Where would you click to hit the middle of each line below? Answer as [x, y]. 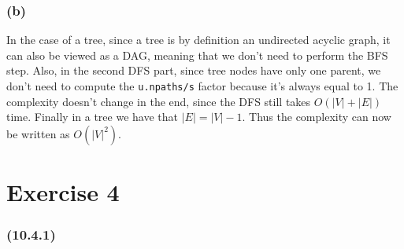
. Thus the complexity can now [317, 117]
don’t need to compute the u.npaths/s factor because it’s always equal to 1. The [202, 86]
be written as [38, 133]
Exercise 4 [63, 192]
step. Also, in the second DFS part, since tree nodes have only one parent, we [194, 70]
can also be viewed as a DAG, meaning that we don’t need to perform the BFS [197, 55]
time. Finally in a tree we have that [92, 117]
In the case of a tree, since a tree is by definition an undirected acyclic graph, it [198, 40]
